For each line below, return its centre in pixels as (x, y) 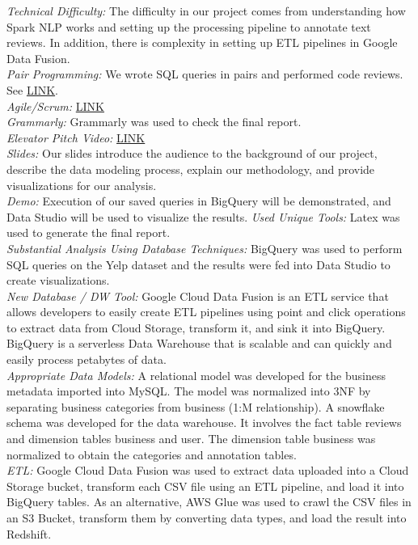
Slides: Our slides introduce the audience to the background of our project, (192, 153)
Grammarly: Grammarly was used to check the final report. (154, 122)
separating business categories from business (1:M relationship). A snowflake (196, 406)
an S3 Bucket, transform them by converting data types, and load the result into (207, 518)
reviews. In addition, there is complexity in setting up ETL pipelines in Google (202, 42)
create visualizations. (58, 280)
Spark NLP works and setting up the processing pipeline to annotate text (189, 26)
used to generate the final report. (89, 232)
